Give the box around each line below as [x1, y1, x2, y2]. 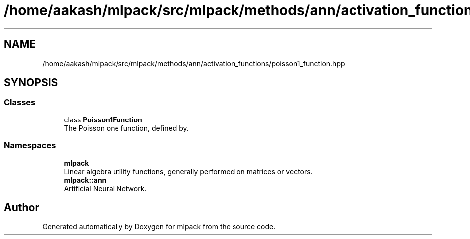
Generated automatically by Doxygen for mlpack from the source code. [42, 222, 276, 231]
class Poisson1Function [64, 115, 142, 124]
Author [4, 201, 39, 214]
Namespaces [4, 140, 56, 151]
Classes [4, 97, 36, 108]
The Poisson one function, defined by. [64, 123, 189, 132]
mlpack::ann [64, 175, 107, 184]
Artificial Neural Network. [64, 184, 147, 193]
